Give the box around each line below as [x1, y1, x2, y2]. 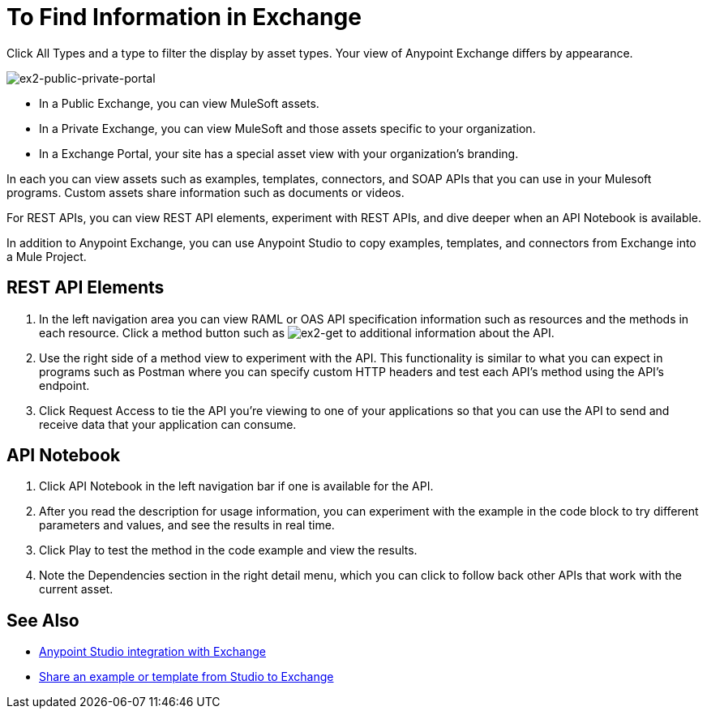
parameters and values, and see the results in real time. [39, 518, 335, 533]
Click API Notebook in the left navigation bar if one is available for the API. [39, 479, 434, 494]
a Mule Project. [6, 249, 87, 263]
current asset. [39, 582, 114, 597]
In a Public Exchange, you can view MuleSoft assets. [39, 96, 319, 110]
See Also [6, 610, 79, 631]
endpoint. [39, 378, 90, 392]
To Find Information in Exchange [6, 3, 362, 31]
